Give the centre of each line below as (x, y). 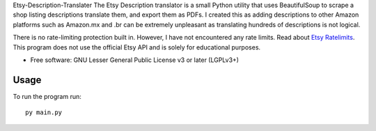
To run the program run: (47, 96)
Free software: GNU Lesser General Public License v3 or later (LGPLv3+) (135, 60)
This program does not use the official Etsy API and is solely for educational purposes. (137, 47)
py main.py (44, 113)
